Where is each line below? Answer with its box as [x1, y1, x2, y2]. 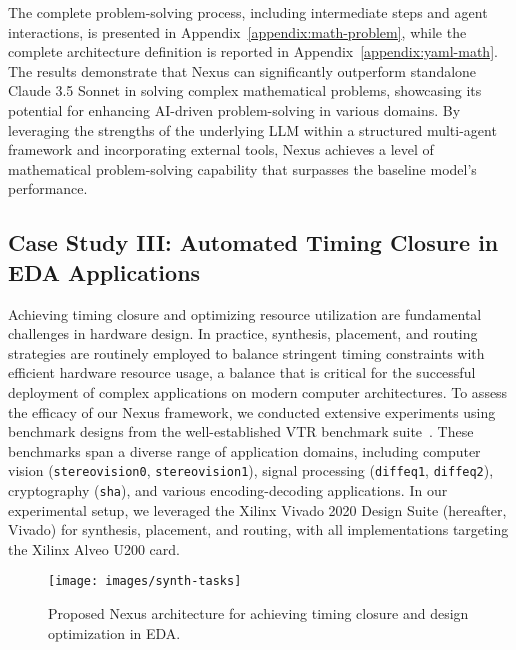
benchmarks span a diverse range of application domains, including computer [8, 440, 481, 461]
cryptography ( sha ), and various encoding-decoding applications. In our [8, 479, 448, 500]
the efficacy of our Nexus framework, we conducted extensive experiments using [8, 401, 496, 422]
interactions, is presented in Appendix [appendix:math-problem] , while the [8, 21, 467, 42]
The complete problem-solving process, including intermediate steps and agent [8, 2, 488, 22]
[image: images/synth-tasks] [48, 574, 242, 589]
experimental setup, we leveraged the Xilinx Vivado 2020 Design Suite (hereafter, [8, 499, 507, 520]
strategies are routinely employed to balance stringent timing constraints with [8, 342, 485, 363]
